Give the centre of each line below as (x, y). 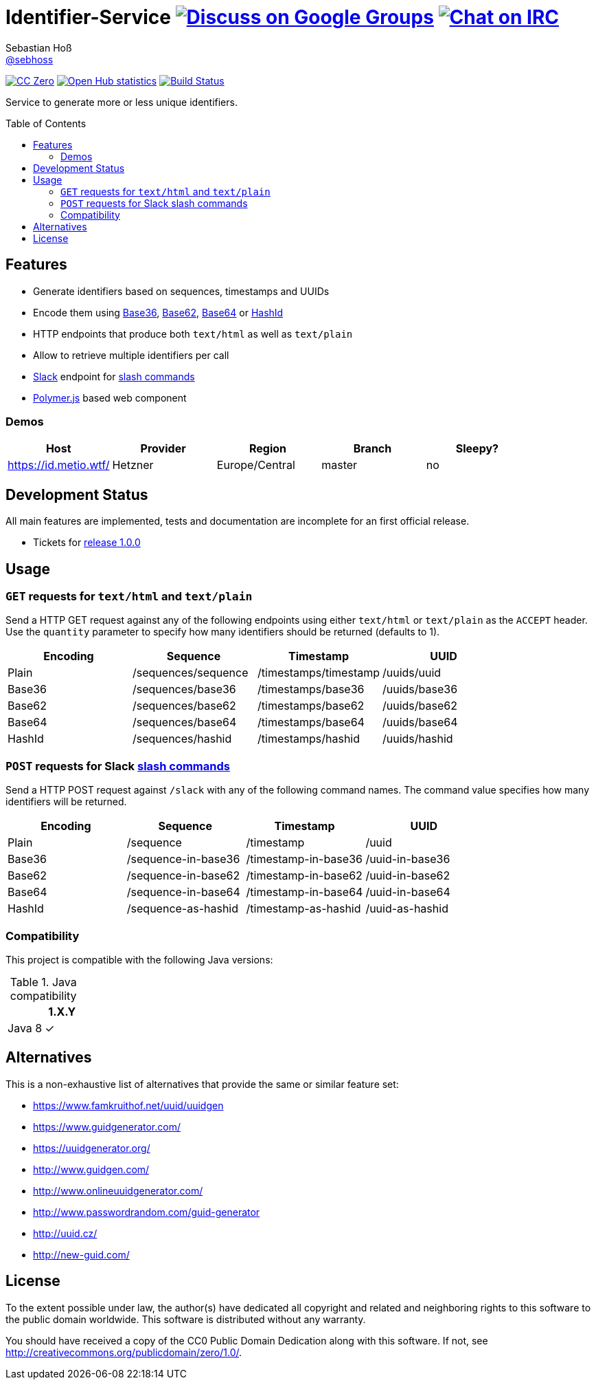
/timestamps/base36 (311, 689)
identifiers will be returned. (66, 802)
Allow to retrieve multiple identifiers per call (131, 355)
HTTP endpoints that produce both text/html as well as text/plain (193, 334)
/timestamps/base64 (311, 722)
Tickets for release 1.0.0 (87, 543)
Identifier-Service (88, 17)
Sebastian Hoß (39, 47)
